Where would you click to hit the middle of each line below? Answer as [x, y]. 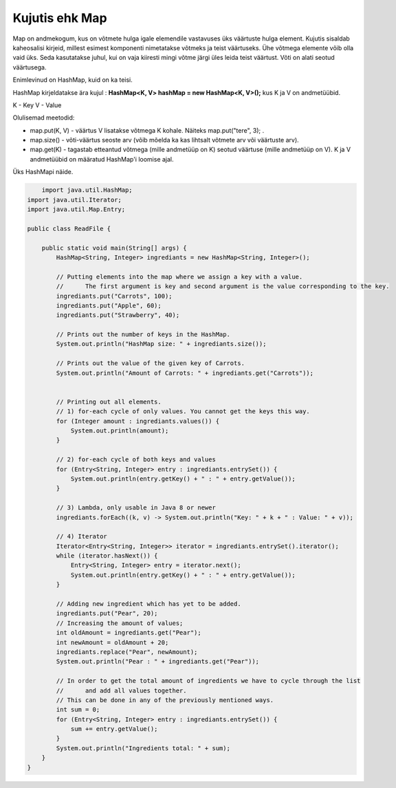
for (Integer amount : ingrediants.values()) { [138, 421]
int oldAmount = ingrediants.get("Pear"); [129, 633]
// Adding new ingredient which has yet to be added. [148, 604]
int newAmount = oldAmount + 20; [112, 642]
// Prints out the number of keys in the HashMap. [143, 335]
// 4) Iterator [82, 537]
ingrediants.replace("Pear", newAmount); [127, 652]
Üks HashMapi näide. [43, 172]
